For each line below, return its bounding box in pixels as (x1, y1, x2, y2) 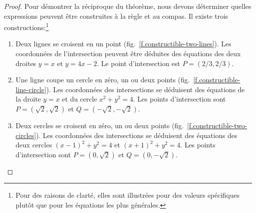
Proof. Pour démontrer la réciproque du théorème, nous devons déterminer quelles (4, 1, 252, 11)
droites (15, 58, 36, 68)
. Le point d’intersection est (97, 58, 180, 68)
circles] (15, 130, 36, 140)
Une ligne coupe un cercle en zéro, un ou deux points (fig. (15, 74, 190, 85)
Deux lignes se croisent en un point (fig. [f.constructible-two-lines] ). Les (15, 38, 231, 49)
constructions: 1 (4, 21, 49, 32)
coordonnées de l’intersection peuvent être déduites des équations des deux (15, 48, 241, 59)
